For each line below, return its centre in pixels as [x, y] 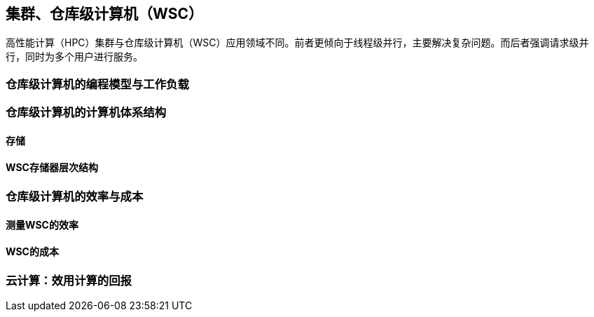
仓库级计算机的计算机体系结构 [86, 113]
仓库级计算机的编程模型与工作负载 [97, 84]
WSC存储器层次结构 [52, 168]
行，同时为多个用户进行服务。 [74, 57]
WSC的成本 [32, 252]
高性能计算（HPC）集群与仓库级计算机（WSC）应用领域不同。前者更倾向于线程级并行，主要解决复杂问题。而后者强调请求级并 [297, 43]
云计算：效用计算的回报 [69, 280]
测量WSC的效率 [42, 224]
